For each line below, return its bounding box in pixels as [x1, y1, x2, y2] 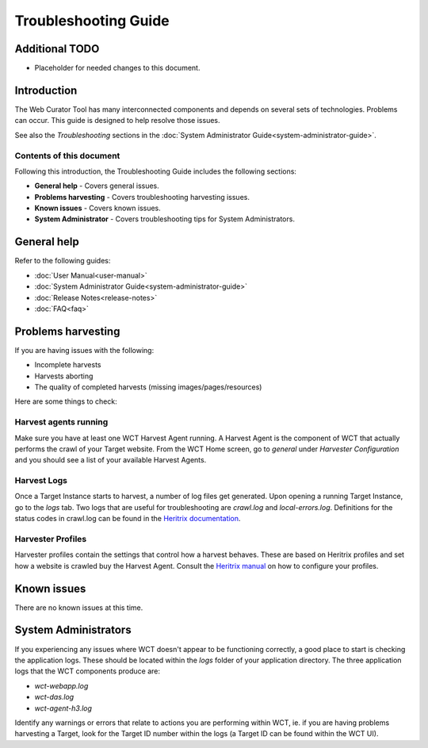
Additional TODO [14, 42, 100, 56]
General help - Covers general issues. [34, 181, 160, 190]
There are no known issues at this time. [14, 603, 143, 612]
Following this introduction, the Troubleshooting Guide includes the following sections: [14, 167, 297, 176]
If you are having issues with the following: [14, 345, 155, 355]
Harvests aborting [34, 371, 94, 381]
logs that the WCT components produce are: [14, 666, 161, 676]
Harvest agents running [14, 416, 109, 428]
